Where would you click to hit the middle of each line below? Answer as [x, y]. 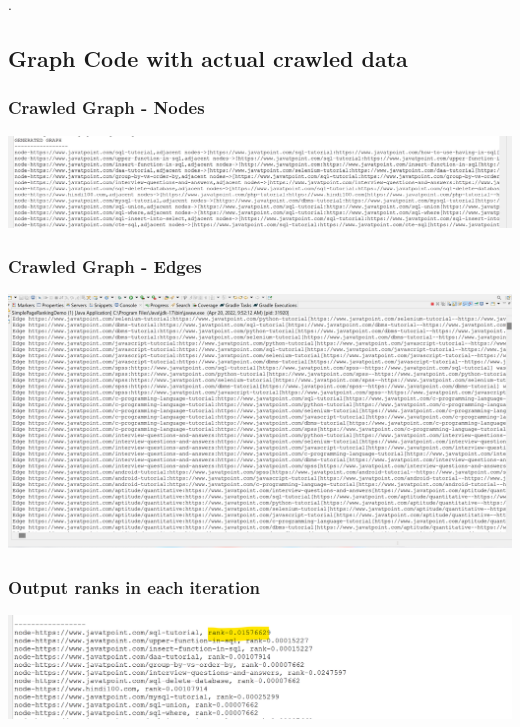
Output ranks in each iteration [134, 586]
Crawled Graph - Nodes [106, 107]
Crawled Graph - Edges [105, 266]
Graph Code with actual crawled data [208, 57]
